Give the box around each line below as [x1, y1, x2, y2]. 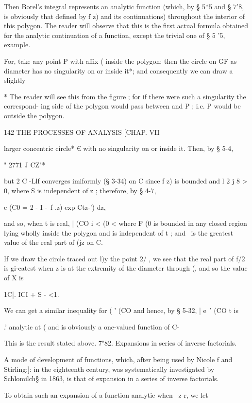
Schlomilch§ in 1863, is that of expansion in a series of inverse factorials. [4, 373, 219, 384]
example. [4, 39, 31, 50]
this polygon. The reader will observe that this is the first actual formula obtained [4, 20, 249, 31]
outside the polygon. [4, 110, 65, 120]
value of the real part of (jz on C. [4, 237, 103, 247]
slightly [4, 75, 26, 85]
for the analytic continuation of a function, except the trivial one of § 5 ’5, [4, 30, 225, 40]
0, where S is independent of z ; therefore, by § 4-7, [4, 185, 156, 195]
